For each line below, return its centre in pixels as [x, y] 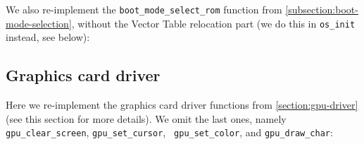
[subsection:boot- [322, 9]
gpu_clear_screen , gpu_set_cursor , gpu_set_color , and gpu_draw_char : [169, 132]
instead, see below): [48, 37]
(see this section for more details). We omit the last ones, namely [146, 118]
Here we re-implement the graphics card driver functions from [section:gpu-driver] [182, 105]
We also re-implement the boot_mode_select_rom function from [144, 9]
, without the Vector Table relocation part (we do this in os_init [213, 23]
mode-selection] [39, 23]
